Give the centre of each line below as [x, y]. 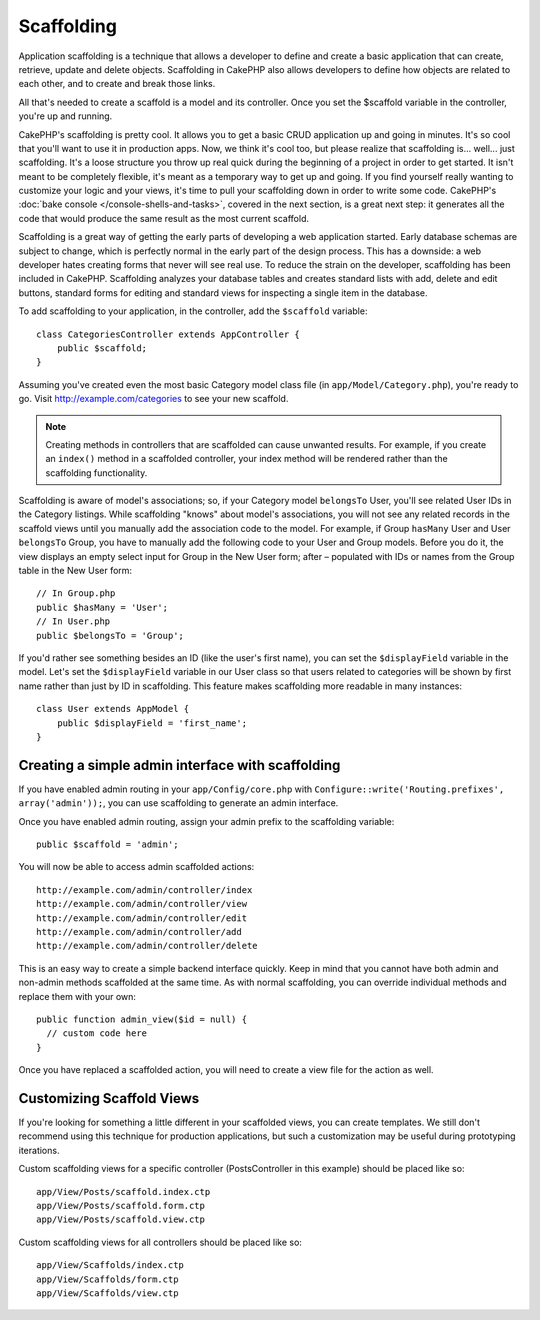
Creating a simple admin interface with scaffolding [179, 765]
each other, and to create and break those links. [117, 84]
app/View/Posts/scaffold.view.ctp [120, 1219]
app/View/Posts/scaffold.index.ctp [123, 1191]
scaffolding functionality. [96, 472]
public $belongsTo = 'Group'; [110, 635]
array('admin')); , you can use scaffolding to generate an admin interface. [178, 803]
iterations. [39, 1150]
